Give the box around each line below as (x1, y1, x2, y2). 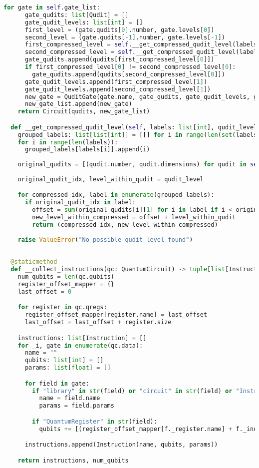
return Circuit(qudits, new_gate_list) (17, 108, 150, 115)
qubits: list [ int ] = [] (24, 357, 104, 364)
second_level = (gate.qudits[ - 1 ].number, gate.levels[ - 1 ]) (24, 33, 225, 41)
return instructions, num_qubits (17, 457, 129, 464)
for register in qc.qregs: (17, 304, 107, 311)
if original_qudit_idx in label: (24, 199, 136, 206)
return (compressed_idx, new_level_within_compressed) (32, 221, 218, 228)
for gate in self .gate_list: (3, 4, 100, 11)
